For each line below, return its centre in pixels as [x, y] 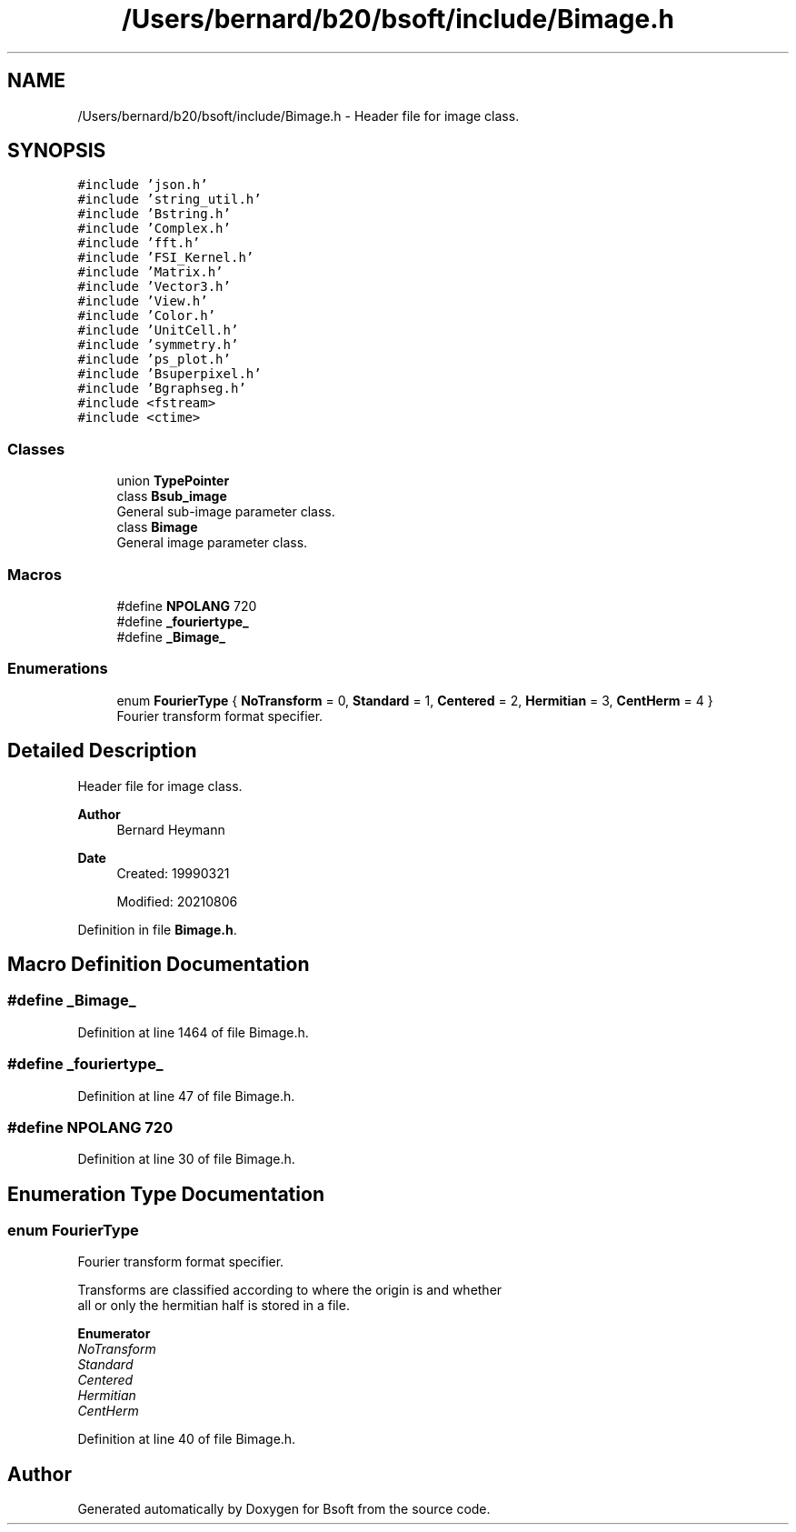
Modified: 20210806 [177, 901]
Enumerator [114, 1334]
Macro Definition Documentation [159, 964]
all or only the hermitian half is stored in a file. [214, 1306]
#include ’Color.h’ [147, 316]
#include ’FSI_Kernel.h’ [166, 258]
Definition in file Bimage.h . [157, 929]
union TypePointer [173, 481]
